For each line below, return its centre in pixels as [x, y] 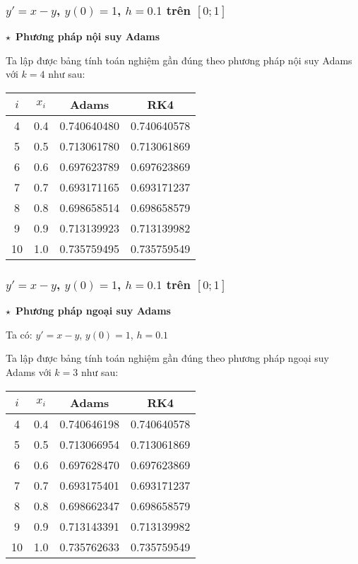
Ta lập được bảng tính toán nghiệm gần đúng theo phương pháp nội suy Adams [179, 60]
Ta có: [19, 334]
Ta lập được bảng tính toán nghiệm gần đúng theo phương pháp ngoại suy [167, 358]
